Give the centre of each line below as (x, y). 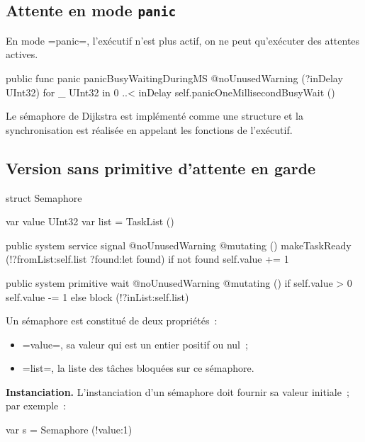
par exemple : (36, 406)
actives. (22, 54)
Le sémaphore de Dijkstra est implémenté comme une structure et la (155, 116)
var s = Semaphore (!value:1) (69, 430)
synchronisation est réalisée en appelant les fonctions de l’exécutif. (149, 129)
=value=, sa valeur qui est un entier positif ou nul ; (135, 344)
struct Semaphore (44, 197)
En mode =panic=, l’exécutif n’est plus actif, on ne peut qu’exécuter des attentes (183, 40)
